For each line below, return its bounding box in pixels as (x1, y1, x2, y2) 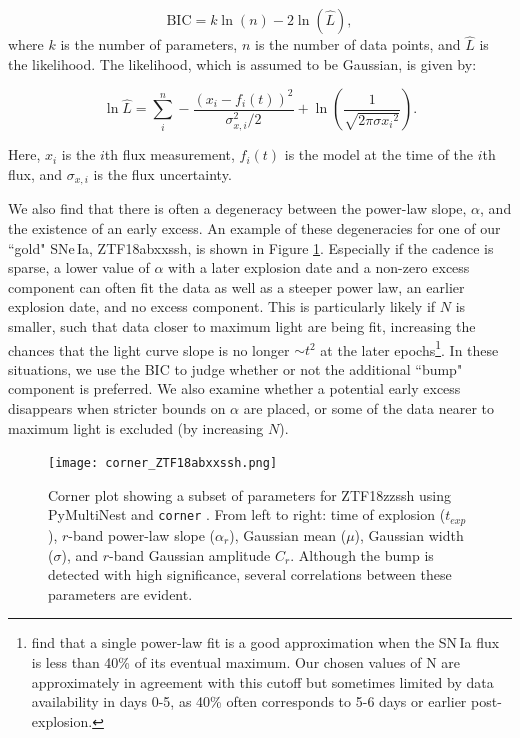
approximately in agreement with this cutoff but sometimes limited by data (31, 671, 494, 692)
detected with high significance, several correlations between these (48, 564, 452, 585)
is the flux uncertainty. (93, 164, 232, 184)
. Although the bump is (290, 544, 434, 565)
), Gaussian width (354, 524, 464, 545)
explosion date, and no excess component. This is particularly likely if (8, 296, 436, 317)
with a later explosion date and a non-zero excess (168, 257, 470, 278)
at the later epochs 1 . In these (320, 336, 499, 360)
